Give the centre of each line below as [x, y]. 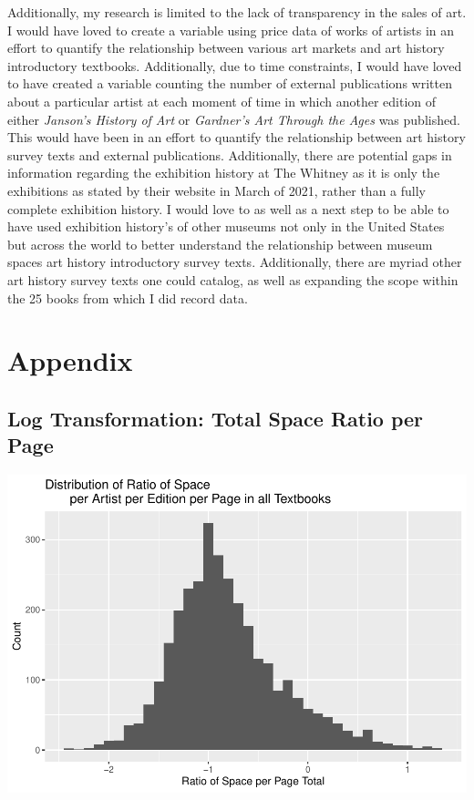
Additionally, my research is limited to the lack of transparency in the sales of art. [237, 12]
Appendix [70, 360]
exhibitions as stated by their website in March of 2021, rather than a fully [216, 190]
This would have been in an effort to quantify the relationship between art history [237, 137]
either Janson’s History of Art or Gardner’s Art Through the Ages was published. [234, 119]
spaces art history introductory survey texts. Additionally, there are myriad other [235, 262]
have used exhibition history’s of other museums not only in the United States [226, 226]
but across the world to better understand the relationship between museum [220, 244]
